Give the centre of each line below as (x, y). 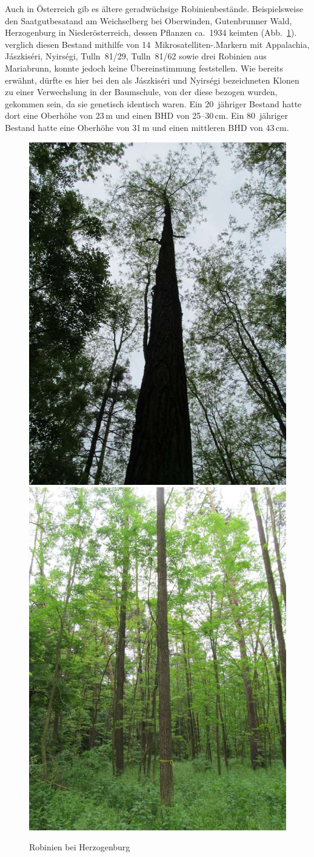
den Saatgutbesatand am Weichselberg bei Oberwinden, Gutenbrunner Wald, (149, 20)
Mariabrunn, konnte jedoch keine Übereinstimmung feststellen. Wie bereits (144, 68)
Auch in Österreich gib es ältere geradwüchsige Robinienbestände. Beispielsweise (154, 8)
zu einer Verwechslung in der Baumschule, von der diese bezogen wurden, (141, 92)
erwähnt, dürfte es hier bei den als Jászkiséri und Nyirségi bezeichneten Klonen (152, 80)
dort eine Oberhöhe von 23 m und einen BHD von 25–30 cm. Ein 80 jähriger (147, 115)
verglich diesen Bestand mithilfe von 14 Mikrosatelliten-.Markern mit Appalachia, (157, 44)
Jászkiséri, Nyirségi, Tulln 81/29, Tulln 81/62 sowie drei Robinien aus (136, 56)
